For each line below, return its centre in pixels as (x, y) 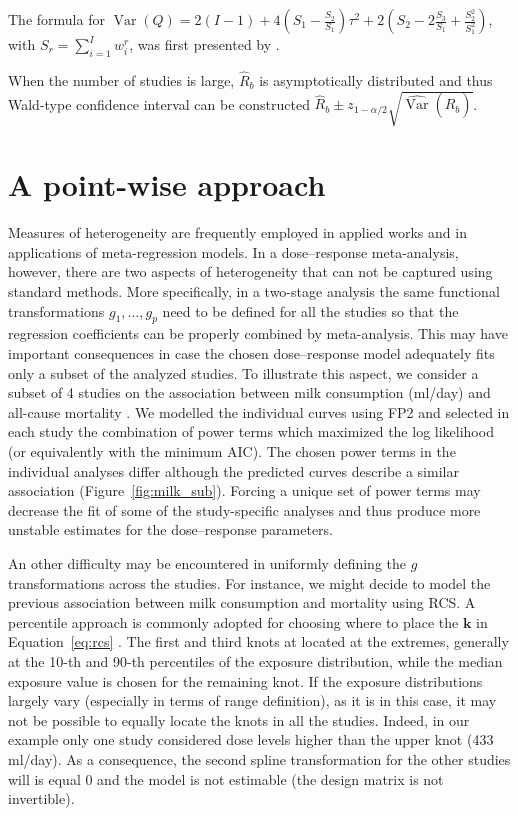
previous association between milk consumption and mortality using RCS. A (242, 602)
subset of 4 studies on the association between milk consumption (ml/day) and (249, 392)
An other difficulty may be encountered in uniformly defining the (207, 562)
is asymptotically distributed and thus (376, 80)
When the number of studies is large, (121, 80)
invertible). (41, 798)
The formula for (56, 19)
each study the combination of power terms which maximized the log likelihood (251, 431)
